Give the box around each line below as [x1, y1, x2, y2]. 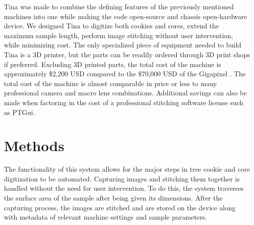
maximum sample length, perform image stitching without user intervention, [4, 30, 233, 40]
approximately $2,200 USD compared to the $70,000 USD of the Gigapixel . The [4, 68, 246, 79]
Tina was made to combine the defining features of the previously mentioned [4, 1, 234, 11]
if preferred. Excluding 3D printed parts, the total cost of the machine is [4, 59, 221, 69]
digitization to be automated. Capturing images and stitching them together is [4, 173, 240, 183]
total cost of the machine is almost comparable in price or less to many [4, 78, 217, 88]
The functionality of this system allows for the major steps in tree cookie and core [4, 164, 250, 174]
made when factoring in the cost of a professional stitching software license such [4, 97, 244, 107]
